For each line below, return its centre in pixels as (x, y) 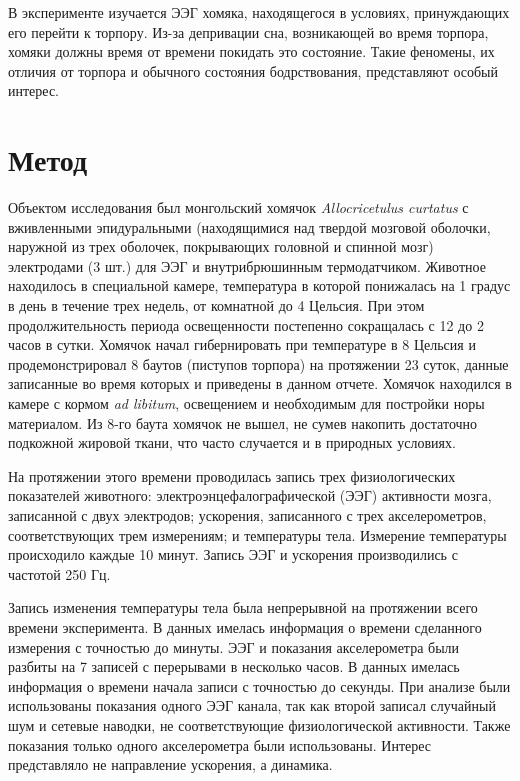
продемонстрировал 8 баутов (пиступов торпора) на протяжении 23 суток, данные (258, 363)
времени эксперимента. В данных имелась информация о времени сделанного (245, 626)
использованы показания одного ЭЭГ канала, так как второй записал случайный (252, 705)
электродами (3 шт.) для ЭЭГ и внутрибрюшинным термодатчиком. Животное (247, 265)
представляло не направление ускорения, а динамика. (170, 764)
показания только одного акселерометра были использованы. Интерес (220, 744)
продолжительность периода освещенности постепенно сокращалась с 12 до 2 (246, 324)
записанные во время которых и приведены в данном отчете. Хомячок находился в (260, 383)
